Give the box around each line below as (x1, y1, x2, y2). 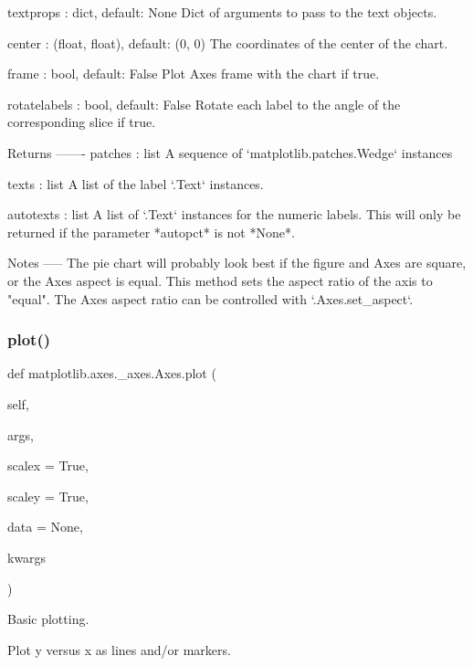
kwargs (7, 547, 47, 566)
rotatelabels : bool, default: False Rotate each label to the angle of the (7, 94, 401, 113)
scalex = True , (7, 456, 89, 475)
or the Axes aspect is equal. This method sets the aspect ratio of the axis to (7, 270, 433, 290)
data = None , (7, 517, 83, 536)
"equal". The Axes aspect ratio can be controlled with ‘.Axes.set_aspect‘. (7, 289, 414, 308)
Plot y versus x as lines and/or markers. (7, 640, 231, 659)
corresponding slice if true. (7, 112, 156, 132)
